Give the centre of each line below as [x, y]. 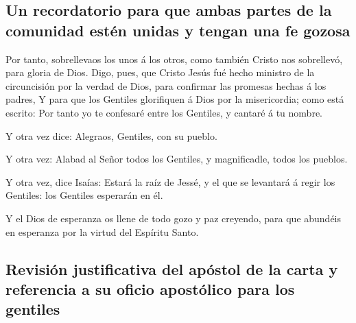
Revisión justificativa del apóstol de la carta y [172, 268]
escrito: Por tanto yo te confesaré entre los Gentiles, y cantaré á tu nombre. [164, 112]
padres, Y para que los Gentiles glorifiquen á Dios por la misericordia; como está [175, 99]
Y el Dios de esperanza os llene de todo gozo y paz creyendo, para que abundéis [174, 218]
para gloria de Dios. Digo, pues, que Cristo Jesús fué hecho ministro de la [160, 72]
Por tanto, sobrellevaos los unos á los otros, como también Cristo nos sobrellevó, [174, 59]
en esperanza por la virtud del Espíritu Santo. [102, 231]
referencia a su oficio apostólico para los [150, 288]
